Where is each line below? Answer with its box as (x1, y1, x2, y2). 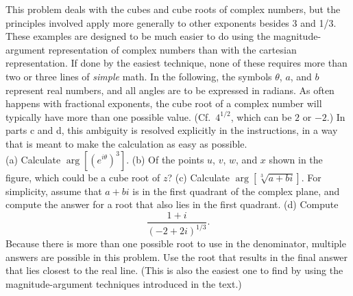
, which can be (230, 109, 292, 124)
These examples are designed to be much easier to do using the (5, 29, 271, 43)
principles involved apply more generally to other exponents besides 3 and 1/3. (5, 15, 337, 30)
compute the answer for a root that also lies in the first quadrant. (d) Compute (5, 197, 339, 212)
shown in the (269, 152, 323, 166)
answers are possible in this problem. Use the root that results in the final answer (5, 249, 348, 264)
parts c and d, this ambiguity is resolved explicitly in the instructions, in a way (5, 123, 338, 137)
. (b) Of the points (126, 152, 204, 166)
